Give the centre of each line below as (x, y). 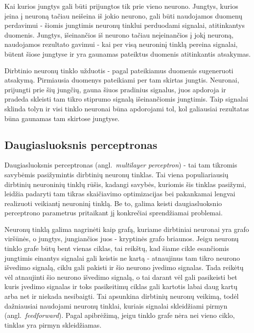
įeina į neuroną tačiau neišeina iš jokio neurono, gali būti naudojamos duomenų (124, 15)
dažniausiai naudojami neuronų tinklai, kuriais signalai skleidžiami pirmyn (116, 305)
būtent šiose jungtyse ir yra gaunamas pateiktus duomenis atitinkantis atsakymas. (128, 53)
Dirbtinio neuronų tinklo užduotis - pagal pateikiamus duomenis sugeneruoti (119, 70)
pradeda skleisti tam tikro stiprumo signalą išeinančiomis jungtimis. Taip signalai (126, 99)
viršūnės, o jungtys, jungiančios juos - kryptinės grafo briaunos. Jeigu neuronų (122, 239)
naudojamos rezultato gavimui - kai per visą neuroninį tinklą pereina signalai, (121, 44)
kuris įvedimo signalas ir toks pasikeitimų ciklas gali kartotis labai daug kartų (121, 286)
